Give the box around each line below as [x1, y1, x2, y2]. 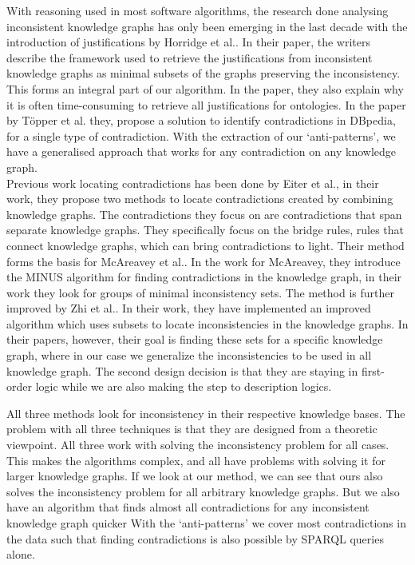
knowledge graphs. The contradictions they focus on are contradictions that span [6, 205, 402, 222]
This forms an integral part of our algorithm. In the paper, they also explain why [6, 80, 404, 97]
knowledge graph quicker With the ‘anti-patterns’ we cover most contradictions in [6, 515, 406, 531]
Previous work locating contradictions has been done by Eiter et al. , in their [6, 174, 379, 191]
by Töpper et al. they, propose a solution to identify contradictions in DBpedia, [6, 112, 396, 129]
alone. [6, 546, 35, 563]
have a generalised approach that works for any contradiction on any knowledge [6, 143, 397, 160]
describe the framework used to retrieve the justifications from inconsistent [6, 49, 373, 66]
